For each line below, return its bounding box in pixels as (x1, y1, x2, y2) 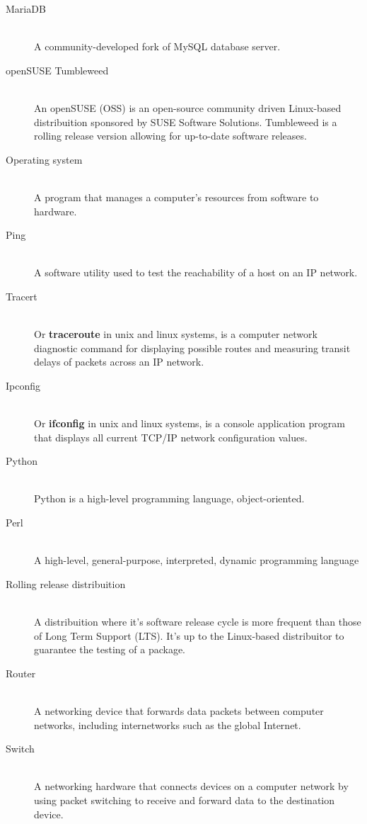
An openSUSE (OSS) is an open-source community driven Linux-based (34, 100, 342, 115)
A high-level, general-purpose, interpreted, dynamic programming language (34, 553, 359, 568)
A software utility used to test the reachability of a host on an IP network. (34, 265, 358, 280)
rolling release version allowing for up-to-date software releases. (34, 128, 307, 143)
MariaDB (6, 1, 46, 16)
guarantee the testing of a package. (34, 642, 185, 657)
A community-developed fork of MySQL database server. (34, 39, 281, 54)
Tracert (6, 288, 37, 303)
